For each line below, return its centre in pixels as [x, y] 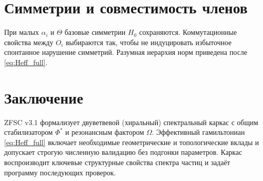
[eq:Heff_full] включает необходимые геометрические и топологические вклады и [132, 142]
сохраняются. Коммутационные [188, 32]
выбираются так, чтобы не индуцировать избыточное [148, 42]
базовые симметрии [95, 32]
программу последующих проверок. [60, 172]
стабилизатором [29, 132]
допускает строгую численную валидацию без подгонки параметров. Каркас [123, 152]
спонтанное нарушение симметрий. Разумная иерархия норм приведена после [126, 52]
